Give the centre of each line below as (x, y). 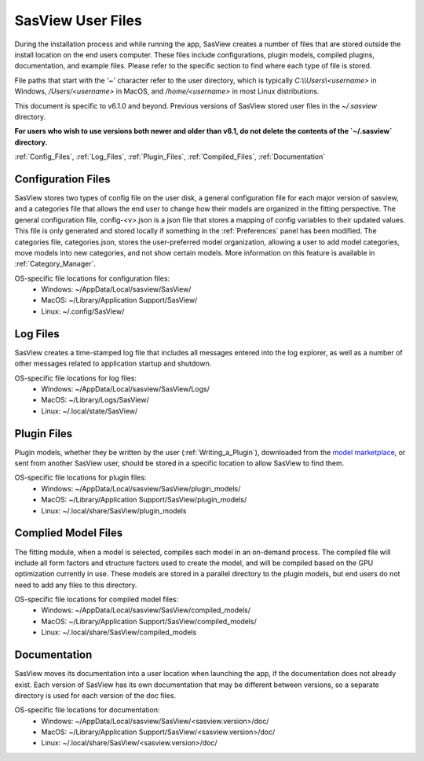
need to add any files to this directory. (76, 585)
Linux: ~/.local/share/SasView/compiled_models (119, 632)
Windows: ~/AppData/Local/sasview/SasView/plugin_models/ (141, 488)
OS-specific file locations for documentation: (87, 710)
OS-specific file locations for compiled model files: (97, 599)
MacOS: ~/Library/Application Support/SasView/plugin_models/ (144, 500)
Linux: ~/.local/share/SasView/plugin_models (114, 510)
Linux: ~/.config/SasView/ (83, 311)
